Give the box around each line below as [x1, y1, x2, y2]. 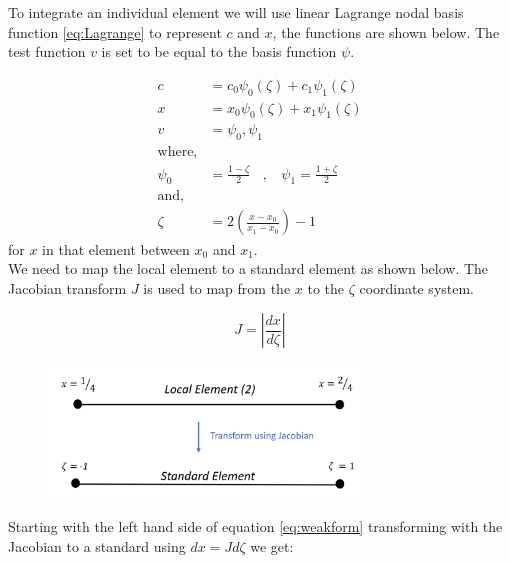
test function [8, 41, 86, 62]
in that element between [42, 238, 190, 259]
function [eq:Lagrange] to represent [8, 21, 222, 42]
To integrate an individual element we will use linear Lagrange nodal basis [8, 2, 464, 22]
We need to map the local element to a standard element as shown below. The [8, 258, 489, 279]
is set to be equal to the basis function [101, 41, 337, 62]
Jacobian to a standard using [8, 535, 186, 556]
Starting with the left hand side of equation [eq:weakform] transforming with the [8, 516, 503, 537]
